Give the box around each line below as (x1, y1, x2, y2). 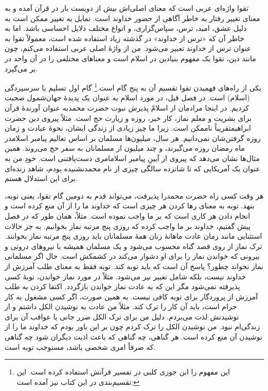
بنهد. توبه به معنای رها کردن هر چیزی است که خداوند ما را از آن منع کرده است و (5, 200, 255, 211)
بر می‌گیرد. (5, 63, 38, 74)
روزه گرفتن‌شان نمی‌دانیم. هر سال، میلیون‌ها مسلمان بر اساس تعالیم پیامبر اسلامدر (5, 132, 261, 143)
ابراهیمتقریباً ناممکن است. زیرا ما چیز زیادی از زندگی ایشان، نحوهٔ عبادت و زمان (5, 122, 251, 133)
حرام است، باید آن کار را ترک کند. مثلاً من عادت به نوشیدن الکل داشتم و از (5, 301, 237, 312)
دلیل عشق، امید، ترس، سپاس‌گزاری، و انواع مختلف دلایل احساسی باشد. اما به (5, 23, 247, 33)
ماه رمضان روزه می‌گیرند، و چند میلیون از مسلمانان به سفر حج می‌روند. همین (5, 143, 245, 153)
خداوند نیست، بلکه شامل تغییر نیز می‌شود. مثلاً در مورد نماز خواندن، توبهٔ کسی (5, 271, 246, 281)
